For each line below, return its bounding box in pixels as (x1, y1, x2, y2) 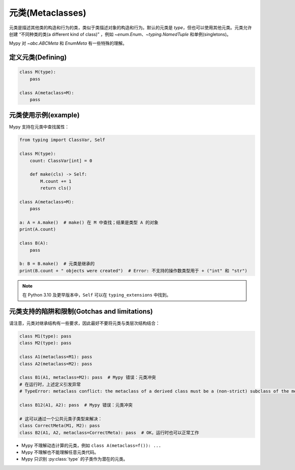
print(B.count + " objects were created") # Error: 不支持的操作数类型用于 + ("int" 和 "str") (19, 268, 248, 273)
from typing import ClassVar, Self (19, 137, 105, 143)
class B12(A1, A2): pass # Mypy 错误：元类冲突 (19, 402, 133, 408)
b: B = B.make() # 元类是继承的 (19, 261, 95, 266)
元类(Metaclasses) (9, 7, 87, 18)
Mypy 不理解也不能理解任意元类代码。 (21, 449, 99, 455)
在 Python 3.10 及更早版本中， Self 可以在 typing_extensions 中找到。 (22, 292, 171, 298)
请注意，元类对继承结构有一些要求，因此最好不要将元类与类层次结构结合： (9, 320, 160, 326)
